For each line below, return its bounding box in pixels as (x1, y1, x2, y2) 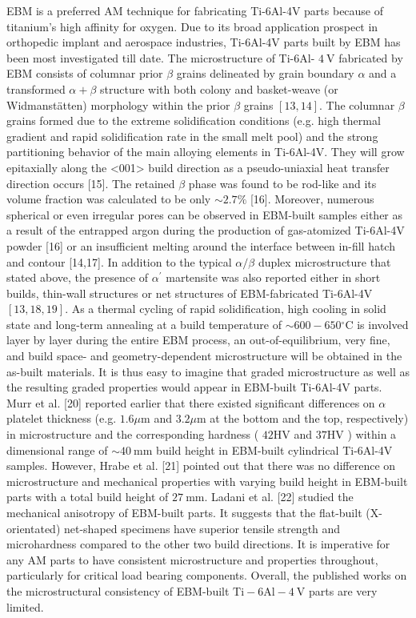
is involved (357, 315, 409, 332)
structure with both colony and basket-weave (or (100, 80, 338, 97)
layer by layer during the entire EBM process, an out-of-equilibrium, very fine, (6, 331, 390, 348)
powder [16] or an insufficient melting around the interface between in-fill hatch (6, 237, 395, 254)
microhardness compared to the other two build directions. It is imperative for (6, 536, 390, 552)
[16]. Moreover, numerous (250, 191, 374, 207)
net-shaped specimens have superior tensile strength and (63, 520, 341, 536)
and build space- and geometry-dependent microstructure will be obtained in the (6, 347, 402, 364)
